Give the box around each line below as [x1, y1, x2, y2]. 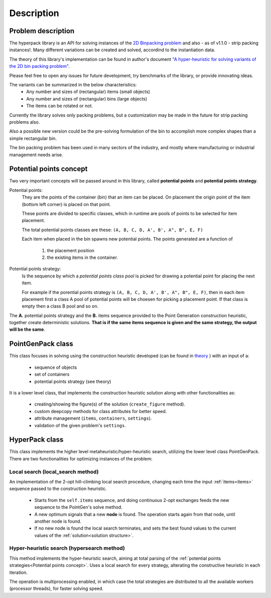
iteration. [9, 569, 28, 575]
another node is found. [34, 518, 82, 524]
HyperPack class [9, 435, 64, 444]
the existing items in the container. [47, 254, 118, 260]
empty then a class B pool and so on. [22, 303, 99, 309]
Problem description [9, 27, 75, 35]
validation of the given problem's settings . [34, 422, 126, 428]
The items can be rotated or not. [26, 103, 93, 109]
